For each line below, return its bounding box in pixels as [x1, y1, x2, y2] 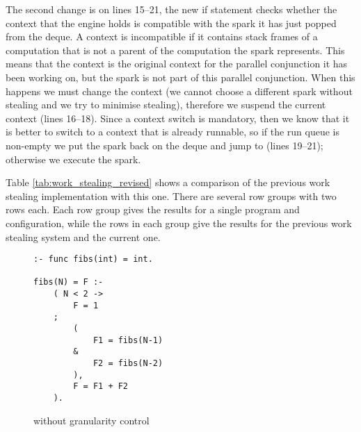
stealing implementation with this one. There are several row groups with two [6, 188, 337, 203]
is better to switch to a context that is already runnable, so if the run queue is [6, 124, 340, 139]
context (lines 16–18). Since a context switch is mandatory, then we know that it [6, 110, 350, 125]
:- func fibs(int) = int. [33, 254, 153, 265]
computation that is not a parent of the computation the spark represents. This [6, 42, 345, 57]
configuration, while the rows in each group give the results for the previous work [6, 215, 352, 230]
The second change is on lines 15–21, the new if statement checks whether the [6, 2, 337, 16]
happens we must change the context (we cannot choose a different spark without [6, 83, 353, 98]
